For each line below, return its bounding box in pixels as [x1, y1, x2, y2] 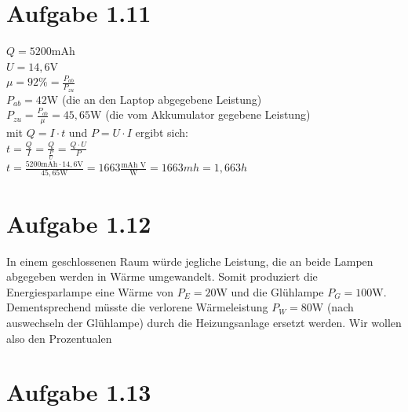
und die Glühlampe [231, 283, 324, 300]
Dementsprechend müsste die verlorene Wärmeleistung [6, 299, 268, 315]
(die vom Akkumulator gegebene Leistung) [105, 106, 311, 123]
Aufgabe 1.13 [6, 376, 151, 408]
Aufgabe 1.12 [6, 207, 151, 239]
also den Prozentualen [6, 329, 112, 346]
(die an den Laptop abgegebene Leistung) [61, 90, 262, 107]
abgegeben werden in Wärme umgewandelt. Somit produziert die [6, 268, 318, 285]
